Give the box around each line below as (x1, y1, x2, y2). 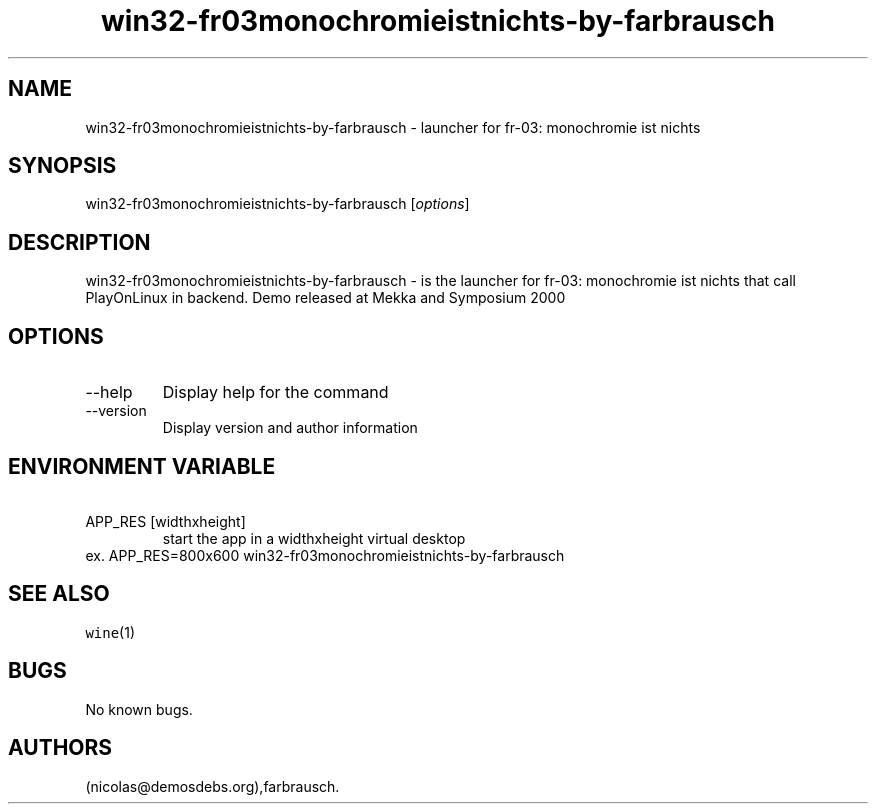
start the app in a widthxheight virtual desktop (162, 529, 466, 547)
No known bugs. (85, 700, 193, 718)
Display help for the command (162, 382, 389, 403)
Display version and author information (162, 419, 418, 437)
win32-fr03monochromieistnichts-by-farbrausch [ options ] (85, 195, 470, 213)
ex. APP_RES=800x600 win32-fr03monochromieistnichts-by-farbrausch (85, 546, 565, 564)
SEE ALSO (8, 581, 110, 607)
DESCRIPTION (8, 229, 151, 255)
